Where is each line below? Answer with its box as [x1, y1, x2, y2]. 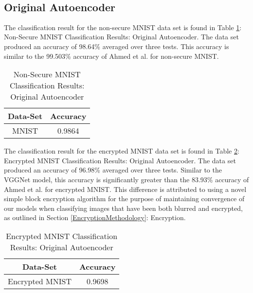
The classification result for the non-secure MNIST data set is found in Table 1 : [4, 22, 242, 32]
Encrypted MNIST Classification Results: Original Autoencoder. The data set [4, 155, 236, 165]
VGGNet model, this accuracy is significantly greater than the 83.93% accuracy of [4, 174, 249, 184]
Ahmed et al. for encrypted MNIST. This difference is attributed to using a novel [4, 184, 247, 194]
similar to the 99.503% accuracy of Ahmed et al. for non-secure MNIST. [4, 51, 219, 61]
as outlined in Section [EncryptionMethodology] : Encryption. [4, 212, 186, 223]
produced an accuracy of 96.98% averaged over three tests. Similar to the [4, 165, 222, 175]
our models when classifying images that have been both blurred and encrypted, [4, 203, 243, 213]
